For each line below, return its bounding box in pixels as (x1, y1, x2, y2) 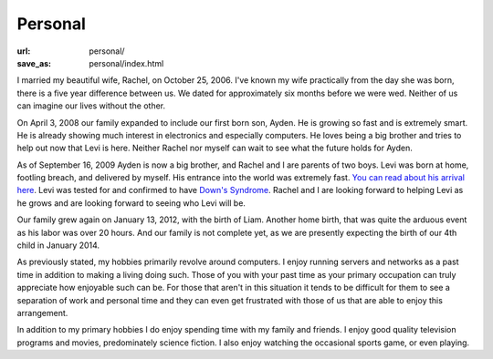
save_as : (16, 57, 52, 68)
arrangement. (16, 307, 68, 318)
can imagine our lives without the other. (16, 100, 166, 111)
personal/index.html (89, 57, 164, 68)
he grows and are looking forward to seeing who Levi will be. (16, 197, 246, 209)
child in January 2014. (16, 240, 100, 251)
